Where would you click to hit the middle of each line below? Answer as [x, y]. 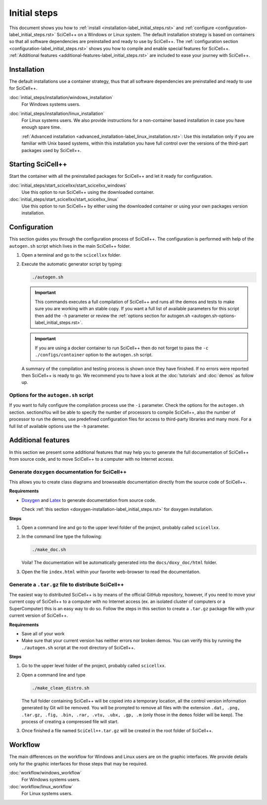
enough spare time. [41, 127]
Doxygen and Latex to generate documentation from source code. [89, 500]
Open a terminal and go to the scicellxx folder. [71, 255]
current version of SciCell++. [39, 616]
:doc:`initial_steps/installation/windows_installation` [61, 97]
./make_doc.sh [49, 550]
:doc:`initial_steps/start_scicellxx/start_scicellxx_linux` [64, 199]
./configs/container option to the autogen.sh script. [94, 355]
